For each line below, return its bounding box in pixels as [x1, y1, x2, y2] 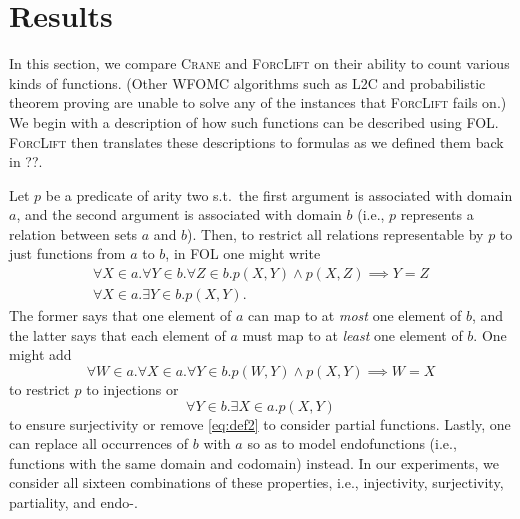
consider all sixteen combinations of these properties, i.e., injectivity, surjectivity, [9, 472, 504, 493]
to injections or [86, 378, 179, 399]
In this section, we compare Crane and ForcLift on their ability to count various [9, 53, 510, 74]
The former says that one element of [9, 305, 232, 326]
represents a [400, 204, 474, 225]
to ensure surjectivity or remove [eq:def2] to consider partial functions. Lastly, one [9, 413, 511, 434]
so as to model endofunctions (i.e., [247, 433, 457, 454]
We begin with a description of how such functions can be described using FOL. [9, 111, 499, 132]
